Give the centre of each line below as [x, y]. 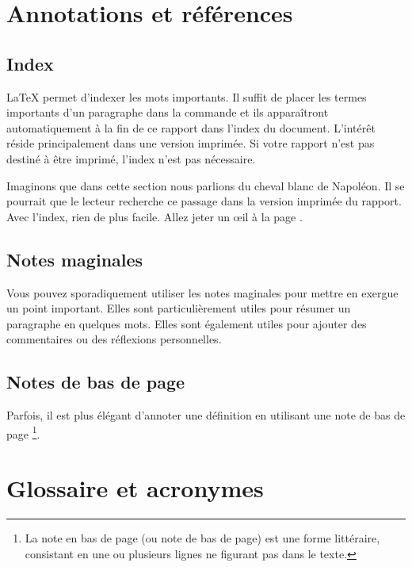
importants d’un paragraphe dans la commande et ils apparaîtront [168, 112]
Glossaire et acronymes [135, 488]
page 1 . [23, 432]
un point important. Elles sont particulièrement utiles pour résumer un [179, 308]
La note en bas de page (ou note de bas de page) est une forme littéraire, [202, 538]
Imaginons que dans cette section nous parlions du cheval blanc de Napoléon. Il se [206, 185]
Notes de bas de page [96, 382]
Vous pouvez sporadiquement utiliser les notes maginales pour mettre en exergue [202, 292]
